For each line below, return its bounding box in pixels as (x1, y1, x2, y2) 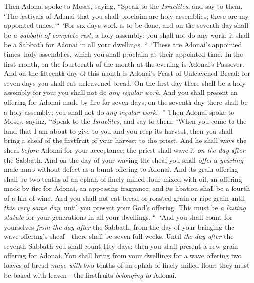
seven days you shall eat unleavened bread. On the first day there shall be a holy (4, 77, 246, 88)
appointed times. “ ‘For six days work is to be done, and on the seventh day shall (4, 20, 249, 30)
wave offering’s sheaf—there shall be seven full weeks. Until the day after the (4, 231, 233, 241)
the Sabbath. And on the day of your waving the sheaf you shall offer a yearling (4, 154, 243, 165)
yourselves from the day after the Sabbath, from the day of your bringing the (4, 221, 234, 232)
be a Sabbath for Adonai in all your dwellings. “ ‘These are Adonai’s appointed (4, 39, 242, 49)
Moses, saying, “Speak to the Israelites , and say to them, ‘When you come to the (4, 116, 247, 126)
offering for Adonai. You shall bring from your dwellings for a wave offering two (4, 250, 242, 260)
